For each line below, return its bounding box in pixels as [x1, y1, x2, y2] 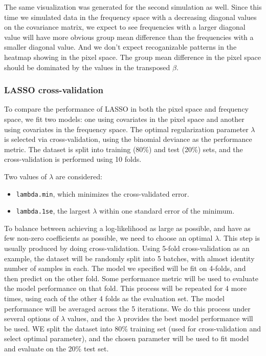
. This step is [219, 233, 260, 243]
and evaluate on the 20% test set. [4, 343, 109, 353]
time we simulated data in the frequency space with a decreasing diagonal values [4, 11, 257, 22]
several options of [4, 313, 59, 324]
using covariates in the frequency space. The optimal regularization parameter [4, 123, 249, 134]
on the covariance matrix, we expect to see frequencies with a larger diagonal [4, 22, 246, 32]
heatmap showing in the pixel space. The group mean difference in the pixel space [4, 51, 261, 62]
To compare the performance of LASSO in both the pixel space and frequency [4, 103, 249, 114]
